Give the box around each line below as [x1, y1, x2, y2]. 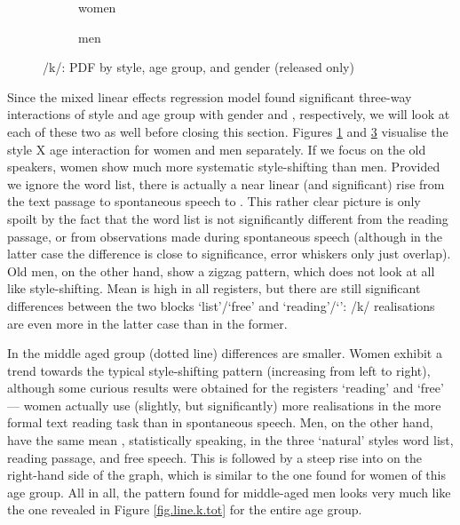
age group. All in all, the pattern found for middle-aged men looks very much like [7, 482, 451, 501]
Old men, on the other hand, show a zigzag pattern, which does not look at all [7, 261, 435, 280]
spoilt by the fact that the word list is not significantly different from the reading [7, 209, 448, 227]
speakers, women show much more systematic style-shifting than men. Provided [7, 157, 440, 176]
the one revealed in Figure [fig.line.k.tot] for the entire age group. [7, 500, 362, 519]
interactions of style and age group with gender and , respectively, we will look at [7, 105, 450, 123]
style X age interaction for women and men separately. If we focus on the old [7, 139, 426, 158]
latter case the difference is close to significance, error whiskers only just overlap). [7, 244, 451, 263]
